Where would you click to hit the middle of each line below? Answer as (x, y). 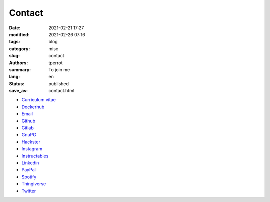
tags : (15, 42)
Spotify (29, 177)
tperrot (56, 63)
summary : (20, 69)
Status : (17, 84)
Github (29, 121)
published (59, 84)
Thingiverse (34, 184)
